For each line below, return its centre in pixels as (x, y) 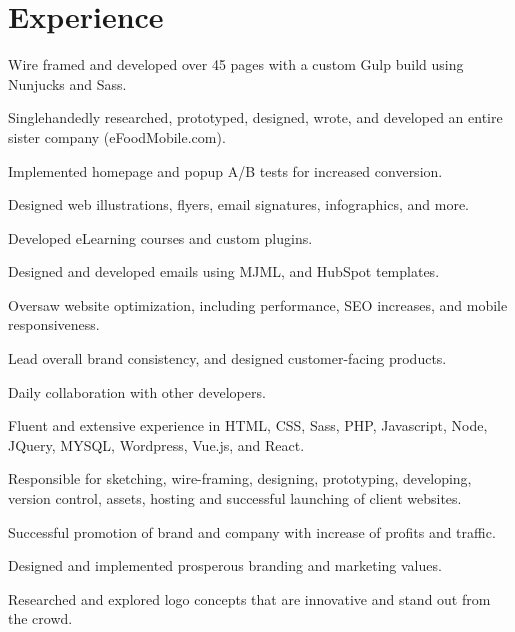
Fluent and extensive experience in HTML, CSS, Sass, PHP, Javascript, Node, (248, 425)
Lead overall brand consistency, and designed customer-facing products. (227, 358)
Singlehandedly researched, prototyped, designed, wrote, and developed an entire (255, 117)
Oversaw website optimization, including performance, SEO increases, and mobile (258, 304)
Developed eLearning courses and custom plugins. (160, 237)
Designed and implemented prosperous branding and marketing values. (225, 565)
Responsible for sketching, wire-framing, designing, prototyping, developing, (240, 478)
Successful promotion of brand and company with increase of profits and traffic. (252, 531)
